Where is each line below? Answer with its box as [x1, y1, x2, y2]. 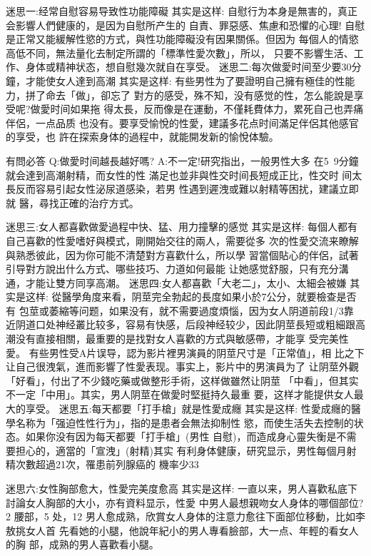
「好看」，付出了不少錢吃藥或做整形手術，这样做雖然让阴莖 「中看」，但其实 [6, 373, 359, 388]
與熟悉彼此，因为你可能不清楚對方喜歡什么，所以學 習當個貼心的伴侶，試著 [6, 247, 359, 262]
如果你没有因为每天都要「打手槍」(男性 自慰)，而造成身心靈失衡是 [25, 429, 337, 444]
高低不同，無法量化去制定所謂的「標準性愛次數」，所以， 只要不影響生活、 [6, 45, 354, 60]
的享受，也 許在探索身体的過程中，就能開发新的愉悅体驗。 [6, 129, 279, 144]
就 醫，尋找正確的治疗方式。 [6, 195, 139, 210]
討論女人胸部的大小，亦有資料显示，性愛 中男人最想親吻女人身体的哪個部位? [6, 495, 364, 510]
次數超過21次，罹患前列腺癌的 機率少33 [15, 457, 199, 472]
